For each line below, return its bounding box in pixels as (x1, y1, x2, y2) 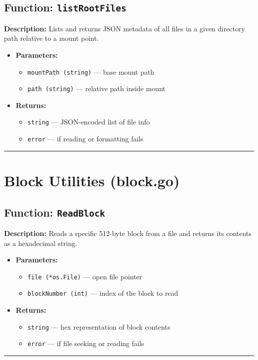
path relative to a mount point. (4, 33, 99, 43)
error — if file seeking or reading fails (27, 338, 144, 349)
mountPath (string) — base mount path (27, 66, 154, 77)
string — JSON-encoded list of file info (27, 117, 150, 127)
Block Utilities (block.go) (4, 170, 180, 190)
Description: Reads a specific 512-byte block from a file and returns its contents (4, 228, 252, 238)
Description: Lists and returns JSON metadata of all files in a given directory (4, 23, 245, 33)
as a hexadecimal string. (4, 238, 77, 248)
